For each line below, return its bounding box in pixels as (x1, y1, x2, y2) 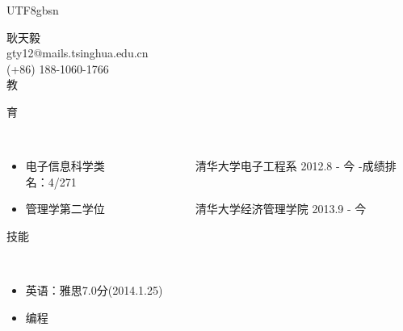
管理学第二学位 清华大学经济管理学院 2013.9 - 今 (25, 200, 367, 217)
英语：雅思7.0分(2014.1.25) (25, 282, 163, 299)
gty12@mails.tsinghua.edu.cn (6, 44, 149, 61)
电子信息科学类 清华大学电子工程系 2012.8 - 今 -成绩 (25, 157, 385, 174)
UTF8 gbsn (6, 2, 59, 18)
